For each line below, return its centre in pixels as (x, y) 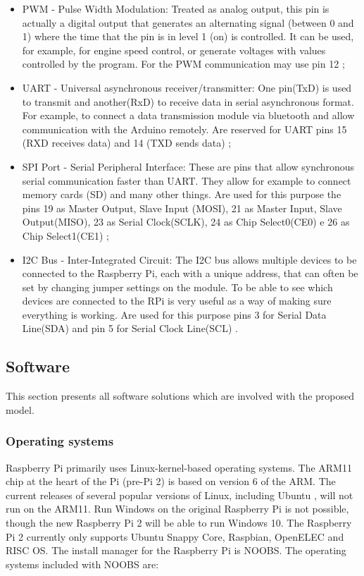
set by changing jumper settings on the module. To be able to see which (177, 287)
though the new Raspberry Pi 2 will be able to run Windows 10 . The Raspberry (179, 523)
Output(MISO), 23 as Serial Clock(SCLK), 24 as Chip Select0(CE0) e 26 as (186, 222)
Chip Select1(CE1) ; (65, 235)
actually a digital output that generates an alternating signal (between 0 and (188, 22)
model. (20, 409)
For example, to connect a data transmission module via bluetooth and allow (188, 115)
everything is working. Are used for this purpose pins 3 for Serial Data (174, 314)
